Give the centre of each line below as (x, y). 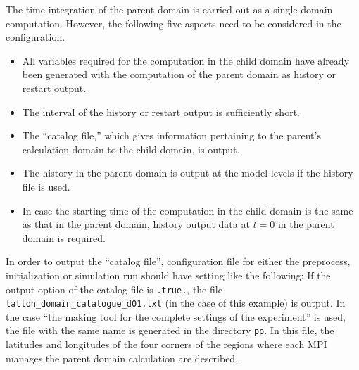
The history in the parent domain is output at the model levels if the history (188, 173)
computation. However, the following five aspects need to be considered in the (174, 23)
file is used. (46, 186)
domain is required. (64, 237)
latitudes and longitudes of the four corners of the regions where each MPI (166, 344)
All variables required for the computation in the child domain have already (186, 60)
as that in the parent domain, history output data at (136, 224)
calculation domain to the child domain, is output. (131, 149)
